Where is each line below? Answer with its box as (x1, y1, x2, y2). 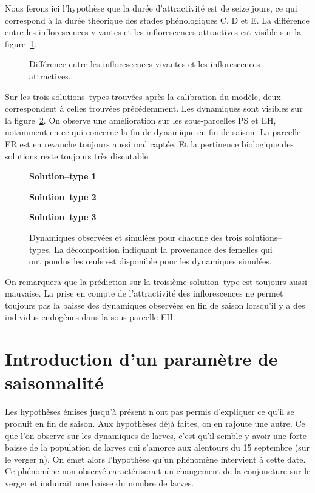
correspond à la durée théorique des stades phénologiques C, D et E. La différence (5, 13, 310, 26)
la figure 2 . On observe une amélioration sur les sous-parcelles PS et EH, (5, 113, 276, 126)
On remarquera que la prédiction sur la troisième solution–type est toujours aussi (5, 275, 307, 287)
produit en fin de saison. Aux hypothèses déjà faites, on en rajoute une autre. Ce (5, 417, 305, 429)
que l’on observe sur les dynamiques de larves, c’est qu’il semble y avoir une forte (5, 429, 307, 441)
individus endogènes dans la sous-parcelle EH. (5, 310, 175, 323)
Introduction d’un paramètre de (5, 346, 278, 371)
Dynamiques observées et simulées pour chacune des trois (29, 230, 242, 243)
